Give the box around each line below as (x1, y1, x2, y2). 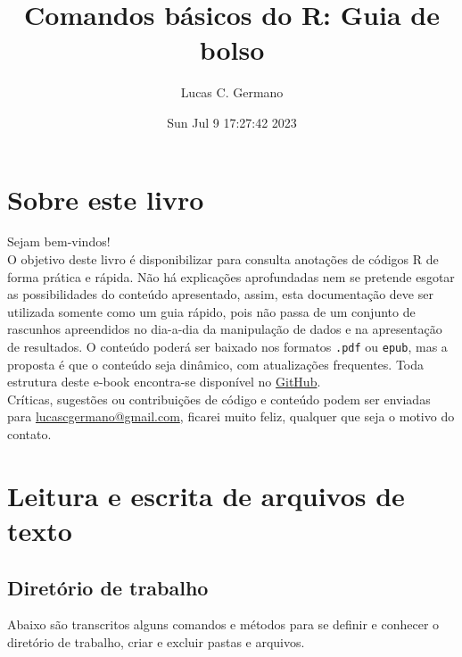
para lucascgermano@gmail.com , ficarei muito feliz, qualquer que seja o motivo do (7, 407, 455, 426)
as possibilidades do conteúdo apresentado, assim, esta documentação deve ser (7, 285, 433, 304)
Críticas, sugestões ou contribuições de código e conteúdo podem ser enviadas (7, 389, 431, 408)
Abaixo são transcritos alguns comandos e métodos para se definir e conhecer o (7, 615, 440, 634)
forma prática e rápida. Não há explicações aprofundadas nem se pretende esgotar (7, 267, 455, 286)
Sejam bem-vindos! (7, 232, 111, 251)
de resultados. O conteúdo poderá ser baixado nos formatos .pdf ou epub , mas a (7, 337, 448, 355)
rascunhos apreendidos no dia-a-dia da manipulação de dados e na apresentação (7, 320, 442, 338)
